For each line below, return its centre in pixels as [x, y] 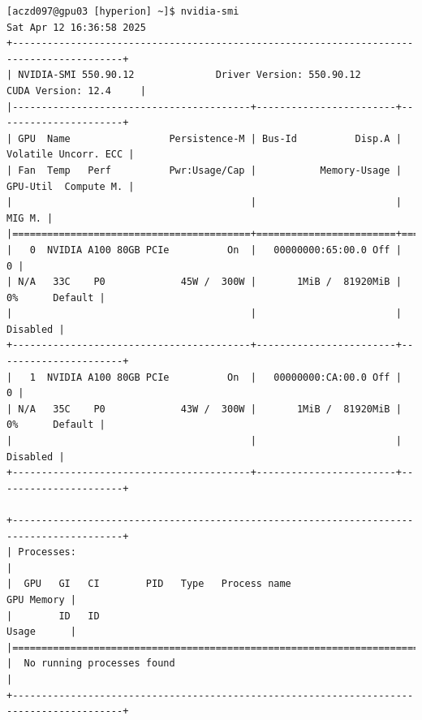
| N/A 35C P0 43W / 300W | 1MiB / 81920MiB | [204, 409]
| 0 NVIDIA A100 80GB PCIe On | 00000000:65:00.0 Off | [204, 250]
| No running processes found [91, 664]
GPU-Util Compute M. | [71, 186]
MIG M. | [30, 218]
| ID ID [53, 616]
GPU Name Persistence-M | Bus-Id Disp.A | [210, 138]
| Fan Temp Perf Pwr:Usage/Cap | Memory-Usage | [204, 170]
